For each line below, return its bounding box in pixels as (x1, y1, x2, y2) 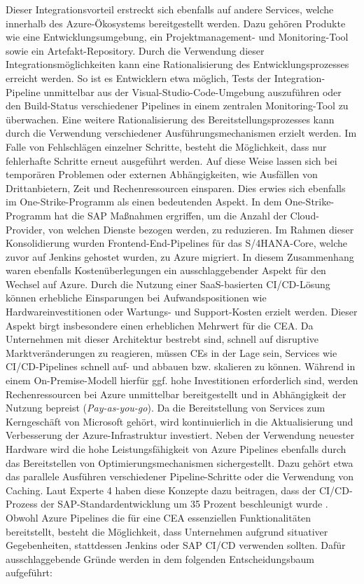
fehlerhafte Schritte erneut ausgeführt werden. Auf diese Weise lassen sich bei (6, 153, 337, 168)
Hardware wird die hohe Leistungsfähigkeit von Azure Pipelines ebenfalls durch (6, 442, 346, 456)
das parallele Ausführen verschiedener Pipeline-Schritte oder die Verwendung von (6, 469, 353, 484)
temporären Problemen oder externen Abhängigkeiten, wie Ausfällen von (6, 167, 318, 182)
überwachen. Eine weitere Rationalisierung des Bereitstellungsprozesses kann (6, 111, 335, 126)
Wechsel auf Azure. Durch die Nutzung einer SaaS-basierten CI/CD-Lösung (6, 276, 330, 291)
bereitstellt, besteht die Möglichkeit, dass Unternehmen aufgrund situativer (6, 524, 328, 538)
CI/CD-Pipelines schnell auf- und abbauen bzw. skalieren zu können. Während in (6, 359, 356, 374)
